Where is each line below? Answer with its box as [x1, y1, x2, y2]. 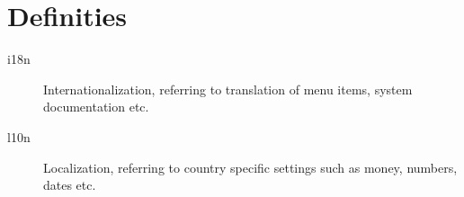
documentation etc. [43, 97, 149, 116]
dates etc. [43, 175, 96, 194]
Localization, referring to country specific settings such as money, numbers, [43, 157, 458, 176]
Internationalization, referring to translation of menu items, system [43, 79, 413, 98]
